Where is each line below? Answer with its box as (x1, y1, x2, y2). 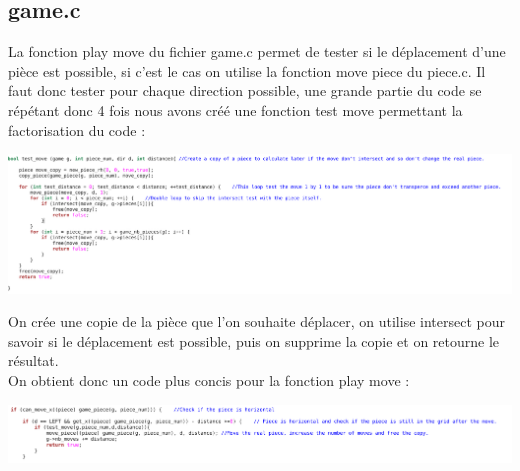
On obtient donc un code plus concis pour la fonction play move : (8, 369, 410, 390)
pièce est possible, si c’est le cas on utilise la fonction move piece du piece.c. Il (8, 60, 486, 81)
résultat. (8, 350, 59, 371)
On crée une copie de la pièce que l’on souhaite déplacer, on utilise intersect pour (8, 311, 505, 332)
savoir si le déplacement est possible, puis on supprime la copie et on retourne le (8, 330, 500, 351)
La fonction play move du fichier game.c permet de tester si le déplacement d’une (8, 41, 506, 62)
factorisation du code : (8, 119, 146, 140)
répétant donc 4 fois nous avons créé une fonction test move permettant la (8, 99, 463, 120)
